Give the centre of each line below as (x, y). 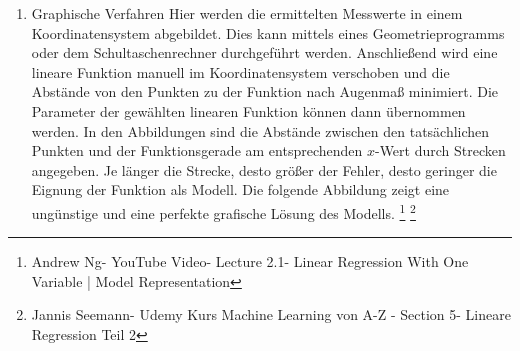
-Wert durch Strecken (440, 150)
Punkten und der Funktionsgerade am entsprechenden (197, 150)
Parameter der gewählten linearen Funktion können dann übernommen (248, 110)
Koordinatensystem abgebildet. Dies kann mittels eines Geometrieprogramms (268, 32)
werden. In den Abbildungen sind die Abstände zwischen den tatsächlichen (260, 130)
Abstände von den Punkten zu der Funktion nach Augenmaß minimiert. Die (265, 91)
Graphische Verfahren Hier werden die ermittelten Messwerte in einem (247, 13)
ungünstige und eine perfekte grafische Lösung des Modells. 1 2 (223, 211)
